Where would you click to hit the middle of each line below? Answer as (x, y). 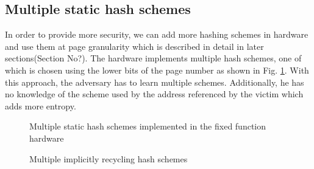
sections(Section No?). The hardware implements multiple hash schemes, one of (153, 58)
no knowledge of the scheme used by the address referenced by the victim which (154, 94)
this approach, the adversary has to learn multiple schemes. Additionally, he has (155, 82)
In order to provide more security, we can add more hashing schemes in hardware (157, 34)
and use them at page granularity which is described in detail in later (134, 46)
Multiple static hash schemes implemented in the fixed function (148, 126)
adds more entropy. (41, 105)
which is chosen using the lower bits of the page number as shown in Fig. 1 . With (157, 70)
